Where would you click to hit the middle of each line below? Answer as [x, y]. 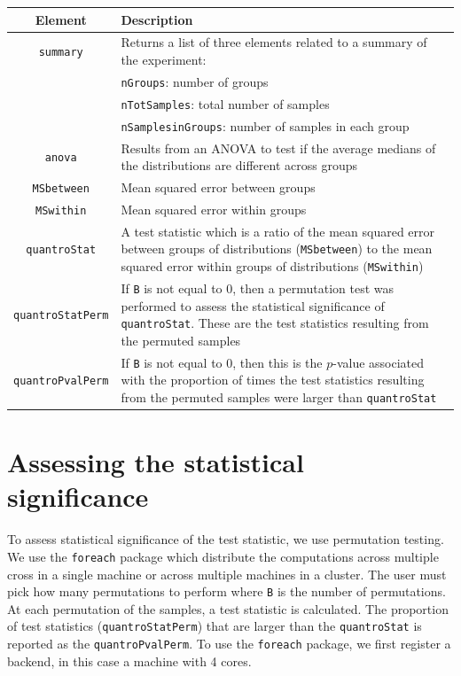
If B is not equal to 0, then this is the [222, 362]
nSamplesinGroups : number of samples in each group [265, 125]
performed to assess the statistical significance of [253, 305]
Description [157, 19]
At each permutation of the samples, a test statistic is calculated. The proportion [228, 608]
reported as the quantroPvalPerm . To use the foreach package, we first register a [229, 644]
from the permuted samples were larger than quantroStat [279, 396]
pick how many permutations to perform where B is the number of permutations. [227, 591]
